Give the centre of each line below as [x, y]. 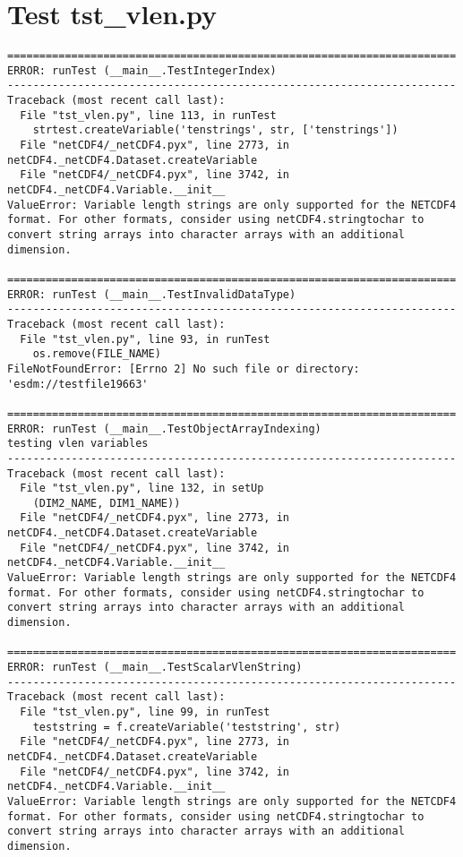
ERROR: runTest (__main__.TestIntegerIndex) [142, 70]
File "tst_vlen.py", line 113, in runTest [148, 115]
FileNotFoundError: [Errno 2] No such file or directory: [184, 369]
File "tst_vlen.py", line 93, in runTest [145, 339]
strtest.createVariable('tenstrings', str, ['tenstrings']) [215, 130]
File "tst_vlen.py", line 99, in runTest [145, 712]
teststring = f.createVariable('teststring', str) [187, 727]
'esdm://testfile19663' [78, 384]
